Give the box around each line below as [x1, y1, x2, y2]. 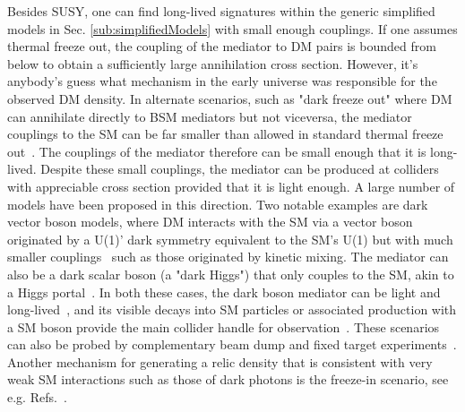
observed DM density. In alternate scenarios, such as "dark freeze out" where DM [7, 89, 452, 107]
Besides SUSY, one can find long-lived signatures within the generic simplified [7, 2, 435, 20]
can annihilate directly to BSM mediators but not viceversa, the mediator [7, 107, 412, 125]
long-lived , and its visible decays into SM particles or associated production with [7, 300, 457, 319]
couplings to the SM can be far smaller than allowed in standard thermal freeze [7, 124, 443, 143]
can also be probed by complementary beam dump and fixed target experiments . [7, 335, 457, 354]
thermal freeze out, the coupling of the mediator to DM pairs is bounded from [7, 37, 436, 56]
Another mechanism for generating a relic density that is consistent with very [7, 352, 433, 371]
